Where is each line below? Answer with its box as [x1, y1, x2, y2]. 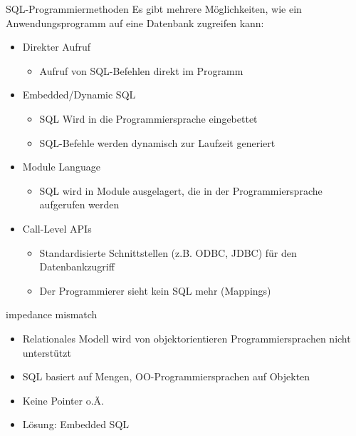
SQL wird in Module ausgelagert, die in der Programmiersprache [39, 183, 323, 198]
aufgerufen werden [39, 197, 120, 212]
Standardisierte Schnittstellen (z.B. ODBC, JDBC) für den [39, 245, 297, 260]
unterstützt [22, 345, 71, 360]
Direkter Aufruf [22, 39, 91, 54]
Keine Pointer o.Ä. [22, 392, 104, 407]
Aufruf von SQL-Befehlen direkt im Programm [39, 63, 244, 78]
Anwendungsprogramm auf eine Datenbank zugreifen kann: [6, 15, 264, 30]
